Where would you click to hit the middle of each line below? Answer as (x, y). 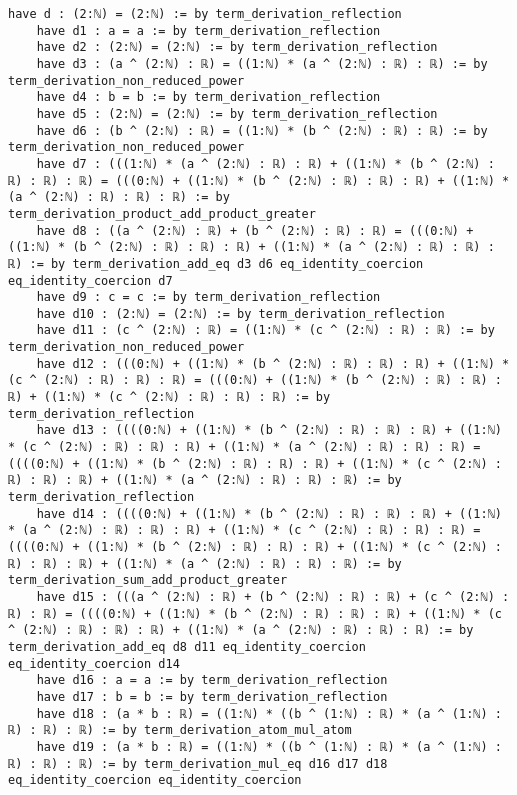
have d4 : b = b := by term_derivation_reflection (208, 97)
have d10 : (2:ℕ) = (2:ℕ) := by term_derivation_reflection (240, 313)
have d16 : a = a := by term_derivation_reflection (212, 680)
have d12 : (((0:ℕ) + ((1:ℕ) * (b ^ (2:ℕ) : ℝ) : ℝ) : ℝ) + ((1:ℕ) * (273, 363)
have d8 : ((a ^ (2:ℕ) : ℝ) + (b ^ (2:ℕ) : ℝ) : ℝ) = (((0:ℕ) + (255, 230)
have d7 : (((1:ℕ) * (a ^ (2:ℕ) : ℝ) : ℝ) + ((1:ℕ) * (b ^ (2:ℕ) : (265, 163)
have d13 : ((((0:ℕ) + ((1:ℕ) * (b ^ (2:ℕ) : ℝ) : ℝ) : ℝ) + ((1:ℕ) (269, 430)
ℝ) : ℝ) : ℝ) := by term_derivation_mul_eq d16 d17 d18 (198, 763)
